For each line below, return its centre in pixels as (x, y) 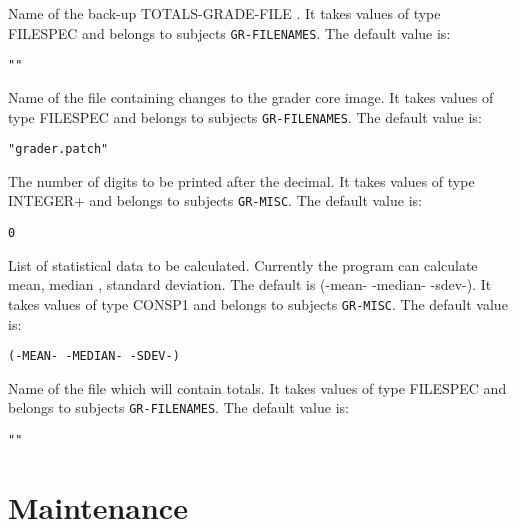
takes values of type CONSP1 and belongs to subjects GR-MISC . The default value (258, 303)
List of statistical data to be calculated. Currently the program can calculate (243, 264)
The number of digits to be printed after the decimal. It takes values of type (241, 180)
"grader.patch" (58, 149)
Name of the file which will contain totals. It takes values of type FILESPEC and (257, 387)
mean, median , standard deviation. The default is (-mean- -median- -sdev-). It (250, 284)
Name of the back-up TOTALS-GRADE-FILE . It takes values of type (224, 13)
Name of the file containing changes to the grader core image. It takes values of (251, 96)
